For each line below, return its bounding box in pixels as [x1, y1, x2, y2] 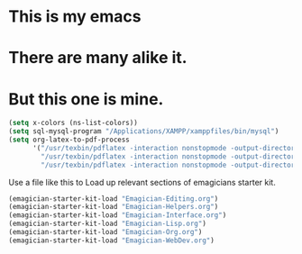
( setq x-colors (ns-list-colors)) [8, 119, 139, 128]
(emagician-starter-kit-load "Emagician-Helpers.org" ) [8, 203, 219, 212]
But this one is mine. [8, 88, 164, 109]
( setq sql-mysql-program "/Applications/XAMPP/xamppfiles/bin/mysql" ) [8, 127, 279, 136]
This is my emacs [8, 6, 142, 27]
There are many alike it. [8, 48, 188, 68]
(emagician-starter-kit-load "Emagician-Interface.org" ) [8, 211, 227, 220]
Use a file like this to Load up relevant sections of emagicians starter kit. [8, 177, 276, 187]
